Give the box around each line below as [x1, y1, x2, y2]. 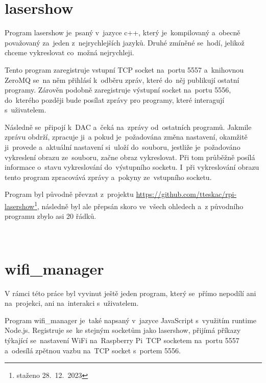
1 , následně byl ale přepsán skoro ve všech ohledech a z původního [34, 199, 244, 211]
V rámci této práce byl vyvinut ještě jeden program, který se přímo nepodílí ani [5, 287, 256, 298]
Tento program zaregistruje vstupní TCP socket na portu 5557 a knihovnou [5, 64, 244, 75]
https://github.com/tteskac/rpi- [136, 189, 237, 199]
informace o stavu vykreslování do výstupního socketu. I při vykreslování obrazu [5, 162, 259, 172]
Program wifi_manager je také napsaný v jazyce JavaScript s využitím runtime [5, 314, 257, 325]
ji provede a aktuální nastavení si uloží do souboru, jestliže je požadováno [5, 142, 240, 152]
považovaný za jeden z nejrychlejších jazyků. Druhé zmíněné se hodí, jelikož [5, 37, 245, 48]
